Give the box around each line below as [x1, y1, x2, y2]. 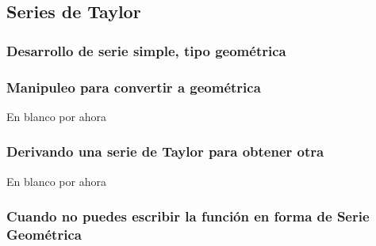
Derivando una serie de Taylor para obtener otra [6, 142, 324, 161]
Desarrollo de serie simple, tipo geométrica [6, 40, 286, 60]
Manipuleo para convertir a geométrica [6, 77, 261, 97]
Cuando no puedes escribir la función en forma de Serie [6, 206, 370, 226]
